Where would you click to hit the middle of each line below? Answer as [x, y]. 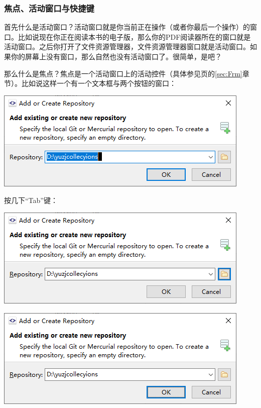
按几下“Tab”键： [31, 200]
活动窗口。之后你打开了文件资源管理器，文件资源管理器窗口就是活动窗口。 [127, 46]
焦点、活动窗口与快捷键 [49, 8]
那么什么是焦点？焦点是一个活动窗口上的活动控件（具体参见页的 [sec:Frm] [123, 73]
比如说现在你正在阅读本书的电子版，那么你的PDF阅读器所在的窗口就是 [134, 36]
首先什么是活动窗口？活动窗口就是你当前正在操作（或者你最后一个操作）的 [127, 27]
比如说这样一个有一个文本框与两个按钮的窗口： [99, 83]
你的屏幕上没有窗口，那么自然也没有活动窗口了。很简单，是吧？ [116, 56]
